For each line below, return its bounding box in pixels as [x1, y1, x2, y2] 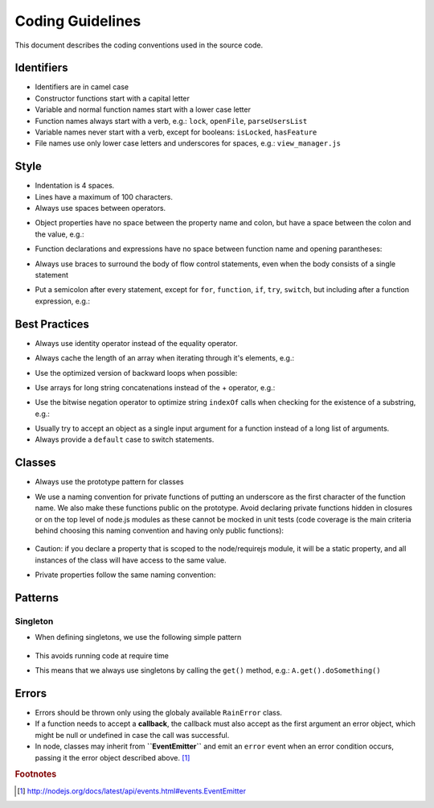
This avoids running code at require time [35, 650, 169, 660]
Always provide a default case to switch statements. [35, 435, 215, 444]
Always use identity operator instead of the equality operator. [35, 338, 238, 348]
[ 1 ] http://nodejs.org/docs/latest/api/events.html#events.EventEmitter [17, 785, 247, 796]
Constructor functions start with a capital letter [35, 93, 190, 103]
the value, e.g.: [35, 229, 84, 239]
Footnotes [14, 769, 57, 780]
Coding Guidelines [14, 12, 141, 30]
